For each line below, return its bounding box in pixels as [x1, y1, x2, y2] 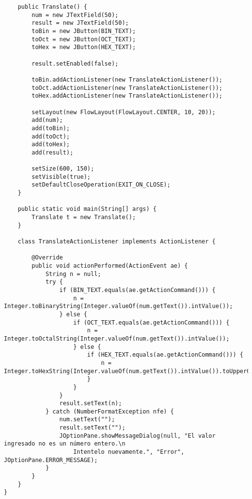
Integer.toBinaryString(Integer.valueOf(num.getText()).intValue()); [4, 303, 233, 310]
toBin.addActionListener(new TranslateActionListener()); [31, 76, 223, 83]
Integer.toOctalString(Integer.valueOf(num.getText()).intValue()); [4, 335, 230, 342]
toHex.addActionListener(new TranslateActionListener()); [31, 92, 223, 100]
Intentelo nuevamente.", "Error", [73, 448, 185, 456]
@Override [31, 254, 63, 261]
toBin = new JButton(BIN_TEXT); [31, 27, 136, 34]
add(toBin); [31, 124, 70, 132]
